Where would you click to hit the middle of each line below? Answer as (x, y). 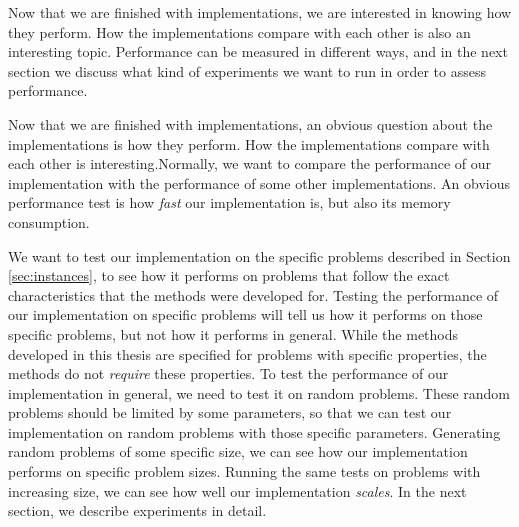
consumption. (49, 221)
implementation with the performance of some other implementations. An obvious (259, 182)
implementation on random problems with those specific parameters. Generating (254, 431)
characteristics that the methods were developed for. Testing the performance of (253, 294)
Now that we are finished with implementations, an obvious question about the (250, 123)
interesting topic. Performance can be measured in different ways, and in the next (258, 51)
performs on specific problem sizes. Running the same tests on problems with (244, 471)
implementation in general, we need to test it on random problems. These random (259, 392)
